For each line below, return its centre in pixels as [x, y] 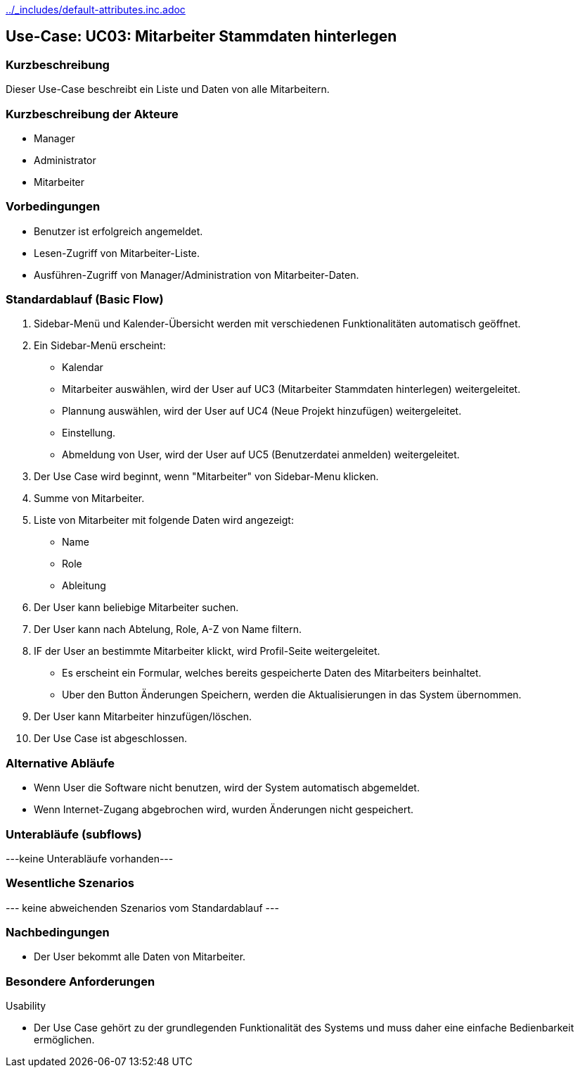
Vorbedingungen [53, 207]
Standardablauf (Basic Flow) [85, 300]
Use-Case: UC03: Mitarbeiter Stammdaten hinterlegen [201, 37]
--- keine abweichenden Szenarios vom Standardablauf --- [142, 908]
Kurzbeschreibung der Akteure [92, 114]
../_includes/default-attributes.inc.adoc [96, 10]
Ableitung [84, 586]
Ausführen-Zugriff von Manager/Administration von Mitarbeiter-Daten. [196, 275]
